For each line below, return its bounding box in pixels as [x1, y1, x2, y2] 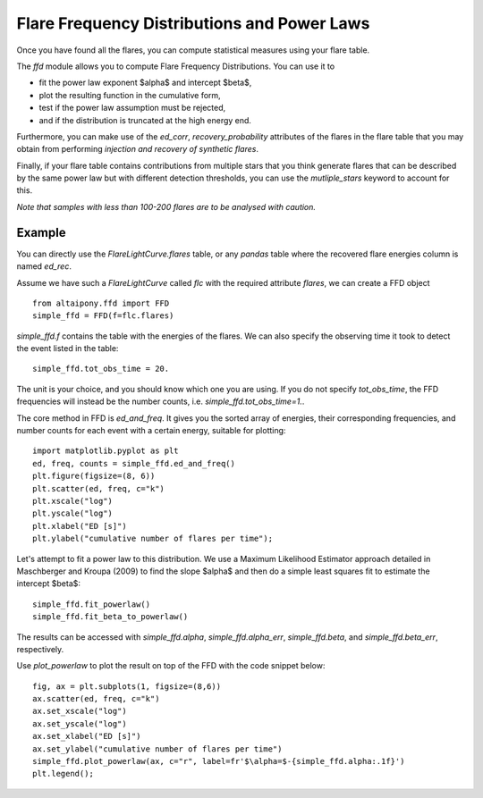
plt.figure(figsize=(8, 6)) [32, 471, 156, 482]
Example [16, 224, 66, 240]
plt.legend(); [32, 769, 94, 779]
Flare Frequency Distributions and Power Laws [16, 13, 370, 33]
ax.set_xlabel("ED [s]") [32, 731, 141, 742]
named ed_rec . [16, 261, 72, 272]
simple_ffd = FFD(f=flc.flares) [32, 311, 174, 321]
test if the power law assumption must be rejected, [38, 103, 226, 113]
